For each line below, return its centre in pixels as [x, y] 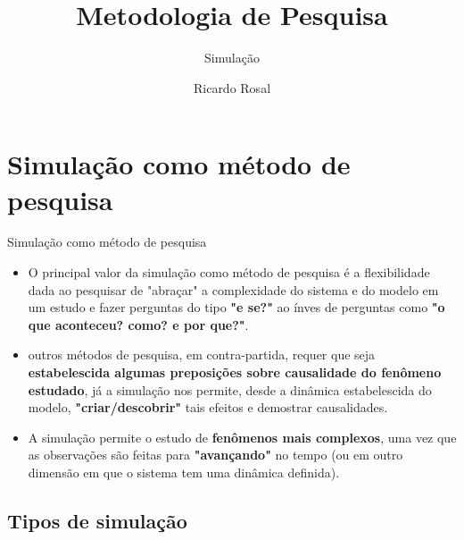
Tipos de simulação [97, 520]
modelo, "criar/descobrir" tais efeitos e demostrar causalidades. [208, 407]
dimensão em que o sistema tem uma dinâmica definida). [184, 472]
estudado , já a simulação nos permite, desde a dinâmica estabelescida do [230, 389]
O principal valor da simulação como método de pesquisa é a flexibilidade [229, 272]
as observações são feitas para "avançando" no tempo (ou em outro [215, 455]
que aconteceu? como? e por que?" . [138, 324]
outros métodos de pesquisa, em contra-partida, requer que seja [202, 354]
